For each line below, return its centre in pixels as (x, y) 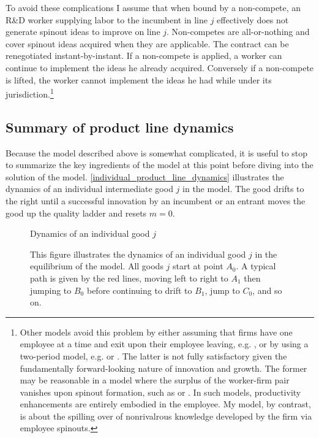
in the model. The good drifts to (243, 189)
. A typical (256, 266)
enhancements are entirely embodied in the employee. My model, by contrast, (165, 404)
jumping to (51, 290)
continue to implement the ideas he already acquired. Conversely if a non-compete (160, 67)
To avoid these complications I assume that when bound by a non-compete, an (153, 7)
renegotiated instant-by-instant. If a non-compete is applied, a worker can (144, 56)
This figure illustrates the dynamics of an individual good (138, 254)
